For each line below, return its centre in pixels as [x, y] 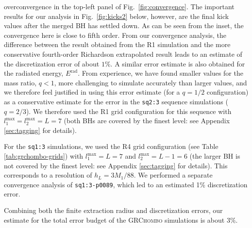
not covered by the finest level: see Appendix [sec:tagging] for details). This [116, 165]
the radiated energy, [34, 73]
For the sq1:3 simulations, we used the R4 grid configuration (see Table [111, 146]
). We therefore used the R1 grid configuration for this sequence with [129, 111]
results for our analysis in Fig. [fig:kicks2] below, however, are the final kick [117, 16]
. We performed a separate [173, 175]
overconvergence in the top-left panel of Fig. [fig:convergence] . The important [119, 6]
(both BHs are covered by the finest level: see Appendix [147, 121]
